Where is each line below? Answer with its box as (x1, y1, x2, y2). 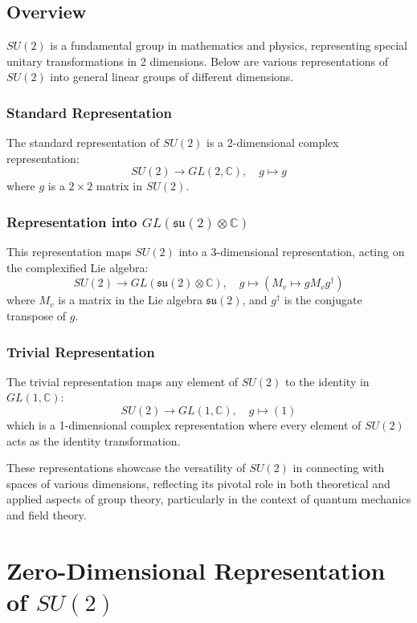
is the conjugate (284, 291, 362, 308)
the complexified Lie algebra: (6, 259, 149, 275)
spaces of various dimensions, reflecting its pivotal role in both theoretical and (6, 474, 390, 491)
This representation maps (6, 243, 132, 260)
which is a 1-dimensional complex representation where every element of (6, 416, 362, 433)
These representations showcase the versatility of (6, 459, 246, 476)
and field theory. (6, 506, 87, 523)
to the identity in (284, 373, 370, 389)
